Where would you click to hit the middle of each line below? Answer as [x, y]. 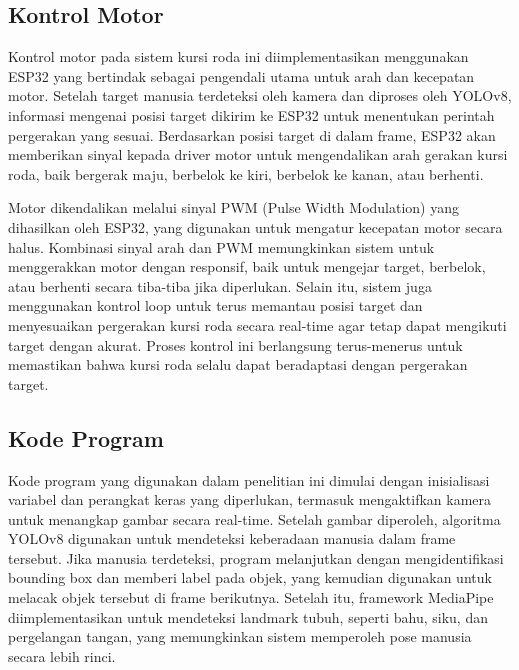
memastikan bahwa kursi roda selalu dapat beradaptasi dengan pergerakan [238, 364]
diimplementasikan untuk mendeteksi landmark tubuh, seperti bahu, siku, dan [248, 616]
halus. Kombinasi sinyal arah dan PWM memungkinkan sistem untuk [221, 246]
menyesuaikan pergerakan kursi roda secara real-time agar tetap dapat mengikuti [257, 324]
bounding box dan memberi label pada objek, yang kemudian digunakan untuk [250, 577]
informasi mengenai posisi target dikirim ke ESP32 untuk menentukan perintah [251, 114]
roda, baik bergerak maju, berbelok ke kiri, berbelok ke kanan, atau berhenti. [246, 173]
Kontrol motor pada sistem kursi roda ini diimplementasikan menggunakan [238, 56]
